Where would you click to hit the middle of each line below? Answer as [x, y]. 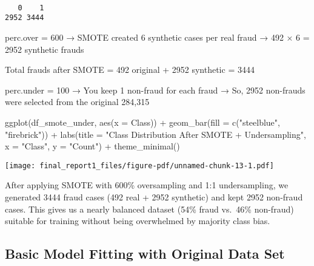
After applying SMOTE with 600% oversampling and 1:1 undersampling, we [147, 185]
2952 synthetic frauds [45, 49]
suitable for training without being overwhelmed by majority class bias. [138, 221]
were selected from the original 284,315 [77, 102]
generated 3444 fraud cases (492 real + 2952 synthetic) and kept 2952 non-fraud [154, 196]
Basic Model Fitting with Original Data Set [145, 254]
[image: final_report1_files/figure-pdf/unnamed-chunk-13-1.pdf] [139, 165]
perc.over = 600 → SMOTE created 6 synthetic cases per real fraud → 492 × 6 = [157, 37]
